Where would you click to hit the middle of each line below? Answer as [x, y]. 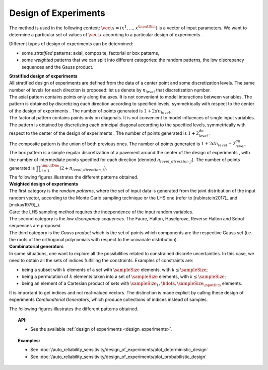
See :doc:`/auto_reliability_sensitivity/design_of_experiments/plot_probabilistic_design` [119, 357]
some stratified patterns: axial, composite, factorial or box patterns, [91, 53]
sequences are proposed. [35, 226]
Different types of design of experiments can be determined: [71, 44]
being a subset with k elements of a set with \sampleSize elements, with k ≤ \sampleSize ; [115, 270]
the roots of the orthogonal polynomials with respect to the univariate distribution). [94, 240]
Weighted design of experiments [44, 184]
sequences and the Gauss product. [58, 67]
